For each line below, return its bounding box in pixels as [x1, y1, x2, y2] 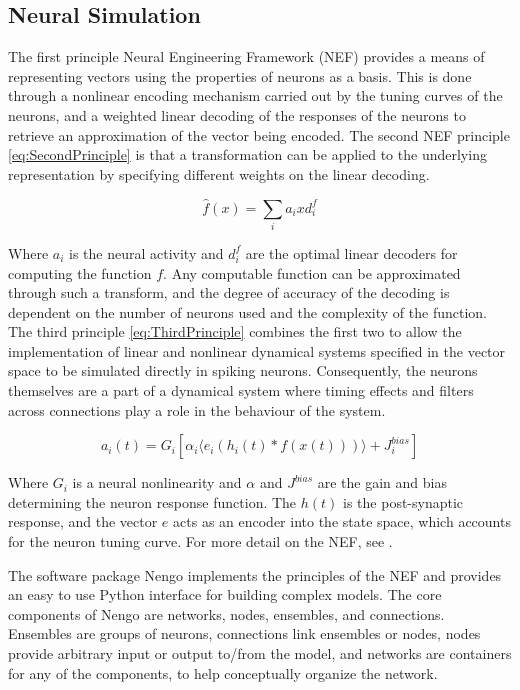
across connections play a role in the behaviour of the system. [8, 399, 386, 420]
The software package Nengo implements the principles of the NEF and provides [8, 564, 502, 585]
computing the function [8, 262, 152, 283]
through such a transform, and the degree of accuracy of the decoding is [8, 282, 450, 303]
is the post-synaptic [343, 491, 464, 512]
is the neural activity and [69, 242, 224, 263]
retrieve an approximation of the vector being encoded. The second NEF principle [8, 124, 510, 145]
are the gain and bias [317, 472, 447, 493]
